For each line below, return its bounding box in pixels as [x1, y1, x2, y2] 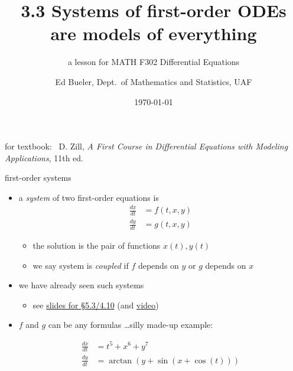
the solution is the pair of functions [32, 239, 161, 252]
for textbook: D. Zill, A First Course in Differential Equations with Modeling [5, 140, 288, 152]
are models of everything [50, 21, 257, 45]
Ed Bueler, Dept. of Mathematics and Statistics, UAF [55, 75, 252, 87]
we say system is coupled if [32, 259, 129, 271]
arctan [109, 356, 132, 365]
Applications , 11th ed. [5, 151, 83, 164]
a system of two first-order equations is [18, 191, 159, 203]
